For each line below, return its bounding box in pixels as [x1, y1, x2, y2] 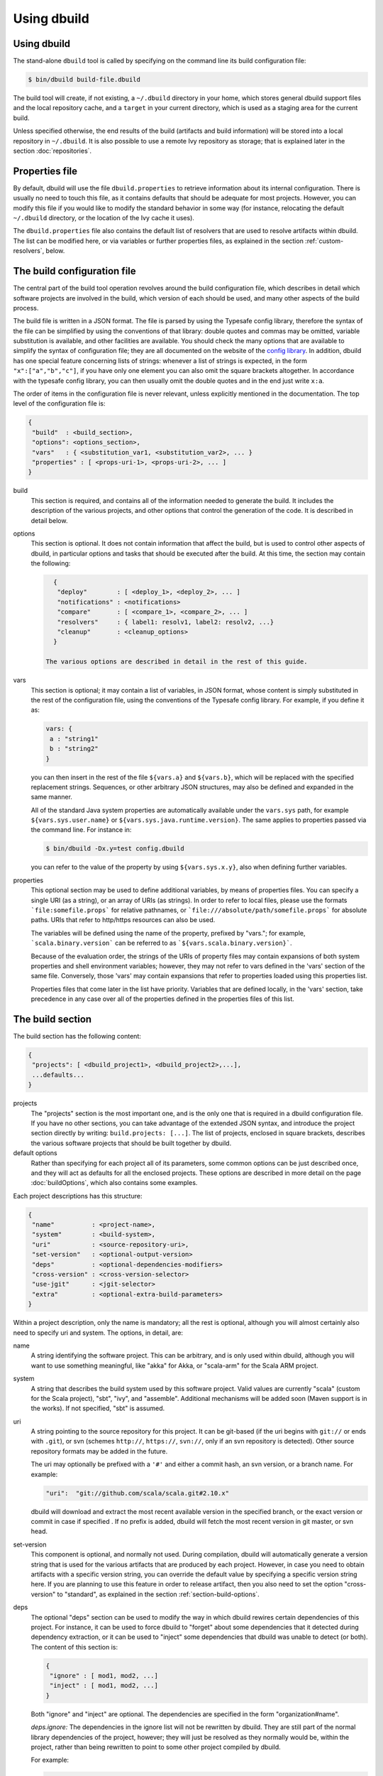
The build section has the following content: [13, 1032, 141, 1041]
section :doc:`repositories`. [13, 146, 92, 155]
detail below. [30, 516, 68, 525]
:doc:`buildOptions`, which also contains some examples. [30, 1179, 198, 1187]
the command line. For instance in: [30, 825, 132, 834]
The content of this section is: [30, 1642, 118, 1651]
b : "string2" [50, 744, 99, 753]
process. [13, 303, 39, 312]
